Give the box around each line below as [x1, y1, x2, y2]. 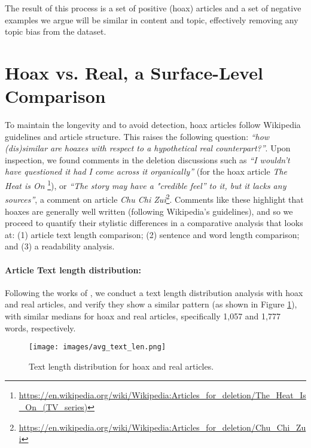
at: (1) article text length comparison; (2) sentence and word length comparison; [5, 228, 300, 240]
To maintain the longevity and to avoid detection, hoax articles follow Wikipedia [5, 118, 301, 131]
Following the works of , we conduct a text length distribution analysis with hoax [5, 286, 303, 298]
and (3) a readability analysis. [5, 240, 115, 252]
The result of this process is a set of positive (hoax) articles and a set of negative [5, 2, 301, 14]
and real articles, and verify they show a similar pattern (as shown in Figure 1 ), [5, 298, 297, 310]
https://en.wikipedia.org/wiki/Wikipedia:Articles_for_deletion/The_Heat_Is [19, 389, 306, 401]
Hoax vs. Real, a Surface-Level [5, 60, 263, 84]
